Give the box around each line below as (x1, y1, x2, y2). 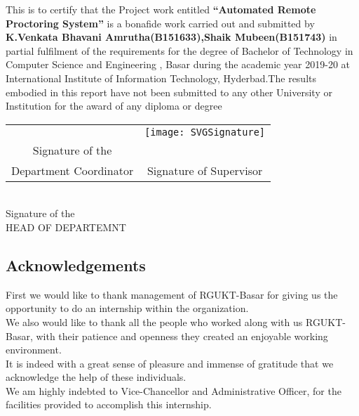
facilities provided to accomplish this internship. (6, 397, 212, 412)
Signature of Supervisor (147, 162, 263, 178)
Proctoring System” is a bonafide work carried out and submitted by (6, 15, 315, 30)
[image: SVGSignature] (144, 126, 266, 138)
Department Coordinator (11, 162, 134, 178)
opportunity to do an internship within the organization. (6, 301, 249, 316)
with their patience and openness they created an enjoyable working (36, 328, 328, 343)
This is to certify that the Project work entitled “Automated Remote (6, 2, 316, 16)
